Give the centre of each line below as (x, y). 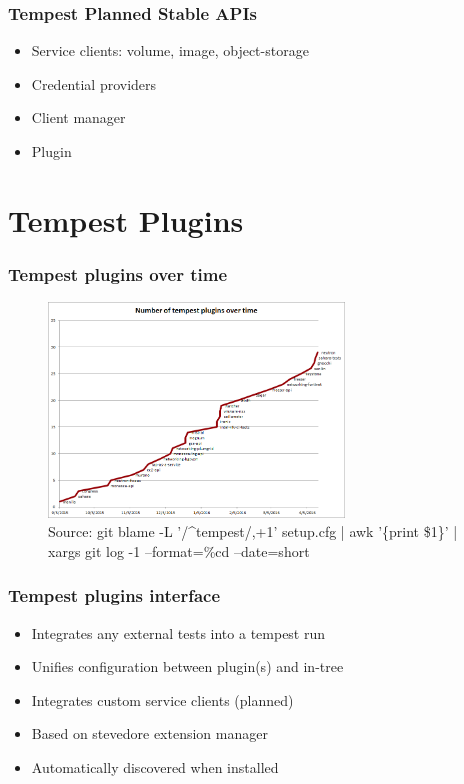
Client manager (78, 117)
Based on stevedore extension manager (149, 733)
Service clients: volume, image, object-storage (170, 50)
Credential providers (94, 83)
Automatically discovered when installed (155, 767)
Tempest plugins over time (118, 273)
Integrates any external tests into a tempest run (178, 632)
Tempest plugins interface (114, 595)
